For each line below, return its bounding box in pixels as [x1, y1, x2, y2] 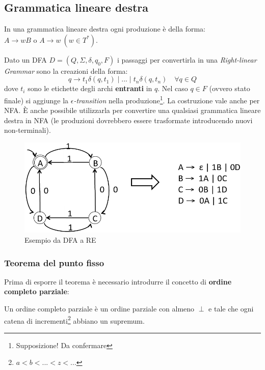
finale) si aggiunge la [4, 95, 69, 105]
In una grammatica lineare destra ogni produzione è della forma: [4, 23, 206, 34]
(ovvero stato [209, 83, 250, 94]
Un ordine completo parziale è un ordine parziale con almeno [4, 303, 195, 314]
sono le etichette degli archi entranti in [28, 83, 152, 94]
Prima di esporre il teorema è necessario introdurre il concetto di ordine [4, 276, 232, 287]
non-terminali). [4, 125, 51, 135]
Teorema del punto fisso [4, 256, 104, 269]
